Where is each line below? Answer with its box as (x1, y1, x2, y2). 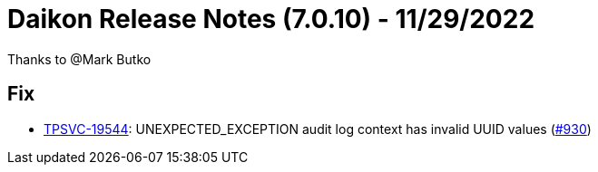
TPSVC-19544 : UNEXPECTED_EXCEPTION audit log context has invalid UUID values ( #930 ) (44, 120, 592, 137)
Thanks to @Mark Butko (7, 51, 152, 67)
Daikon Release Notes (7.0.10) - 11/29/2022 (7, 4, 535, 34)
